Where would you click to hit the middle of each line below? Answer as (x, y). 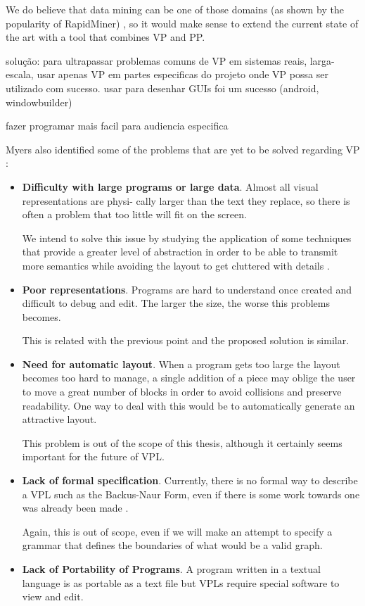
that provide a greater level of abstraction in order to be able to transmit (180, 252)
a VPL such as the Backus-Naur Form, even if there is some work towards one (191, 494)
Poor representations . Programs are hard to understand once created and (187, 289)
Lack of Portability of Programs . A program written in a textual (171, 569)
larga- (322, 60)
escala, (20, 74)
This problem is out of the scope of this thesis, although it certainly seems (182, 442)
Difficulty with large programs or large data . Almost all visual (170, 186)
